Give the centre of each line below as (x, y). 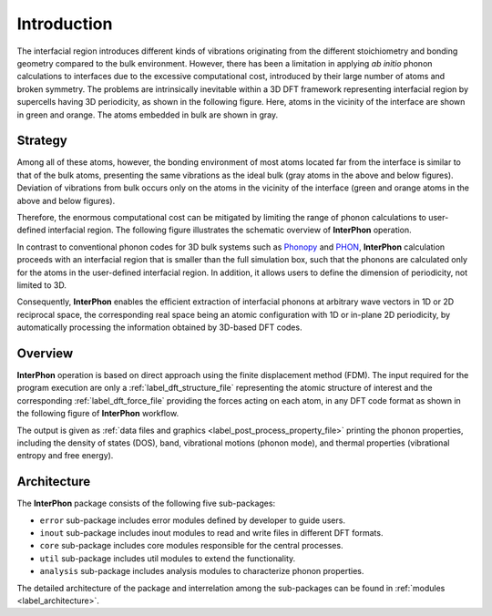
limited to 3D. (42, 285)
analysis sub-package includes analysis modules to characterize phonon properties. (202, 571)
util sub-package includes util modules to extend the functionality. (168, 558)
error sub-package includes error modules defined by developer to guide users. (193, 520)
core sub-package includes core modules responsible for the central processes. (191, 546)
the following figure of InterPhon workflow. (98, 414)
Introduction (65, 24)
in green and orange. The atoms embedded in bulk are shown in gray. (147, 115)
